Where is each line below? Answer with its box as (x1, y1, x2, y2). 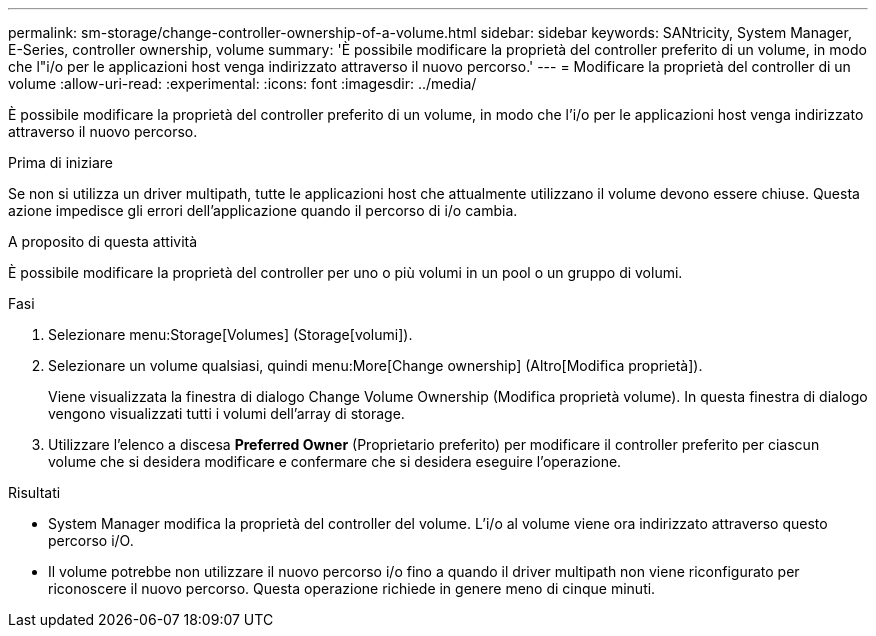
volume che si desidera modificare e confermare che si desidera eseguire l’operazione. (48, 453, 622, 470)
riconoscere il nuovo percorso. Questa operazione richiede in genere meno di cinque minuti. (48, 580, 656, 597)
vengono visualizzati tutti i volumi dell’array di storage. (48, 405, 405, 422)
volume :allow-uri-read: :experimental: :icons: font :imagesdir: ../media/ (8, 75, 477, 92)
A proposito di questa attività (8, 233, 198, 250)
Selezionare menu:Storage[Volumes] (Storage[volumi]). (48, 326, 413, 343)
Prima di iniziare (8, 154, 113, 171)
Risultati (8, 484, 61, 501)
